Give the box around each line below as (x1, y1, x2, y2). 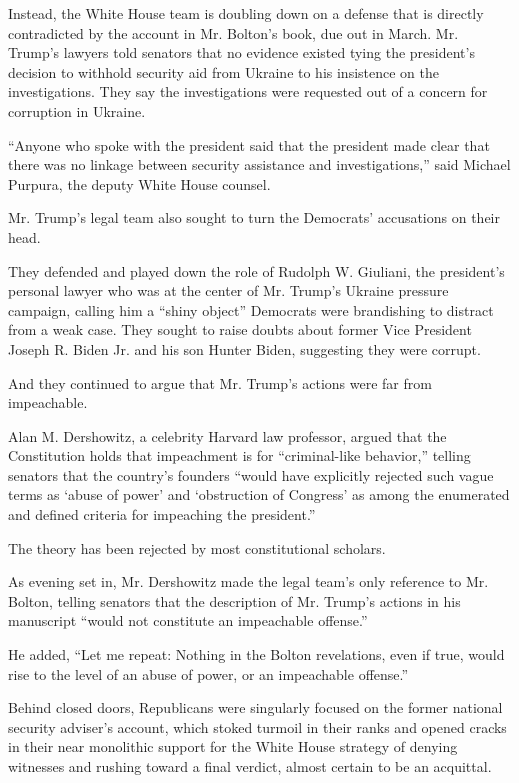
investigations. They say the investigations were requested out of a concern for (8, 81, 488, 102)
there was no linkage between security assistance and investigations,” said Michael (8, 154, 511, 175)
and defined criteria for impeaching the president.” (8, 504, 316, 525)
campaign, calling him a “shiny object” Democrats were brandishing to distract (8, 299, 494, 320)
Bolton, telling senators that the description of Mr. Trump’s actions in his (8, 590, 461, 611)
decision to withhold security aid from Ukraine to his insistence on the (8, 61, 440, 82)
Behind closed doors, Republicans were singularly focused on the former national (8, 697, 503, 718)
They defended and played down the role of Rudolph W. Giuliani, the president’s (8, 260, 505, 281)
